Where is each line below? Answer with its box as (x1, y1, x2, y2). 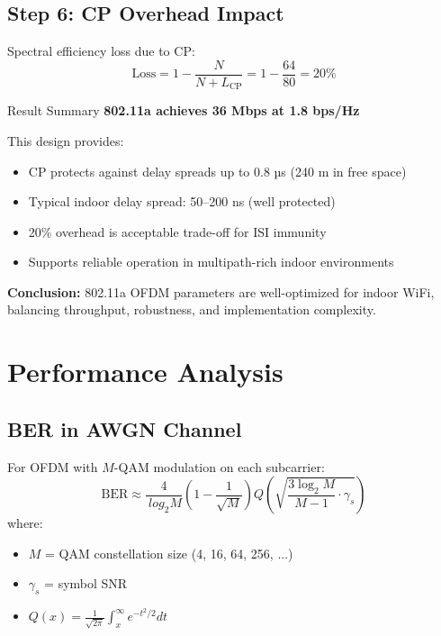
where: (7, 513, 43, 532)
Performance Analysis (7, 353, 283, 390)
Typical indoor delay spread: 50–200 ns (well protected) (28, 192, 336, 211)
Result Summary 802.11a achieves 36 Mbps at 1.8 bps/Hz (7, 101, 360, 120)
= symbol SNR (44, 574, 128, 593)
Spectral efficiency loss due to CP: (7, 41, 195, 60)
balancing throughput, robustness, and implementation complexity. (7, 300, 376, 319)
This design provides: (7, 131, 124, 150)
